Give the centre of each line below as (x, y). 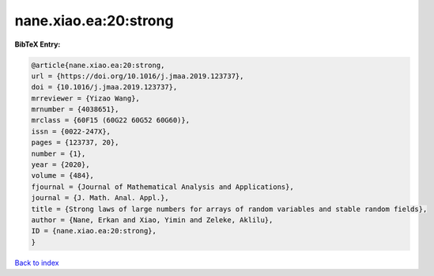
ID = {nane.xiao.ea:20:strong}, (94, 231)
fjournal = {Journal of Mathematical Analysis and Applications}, (162, 187)
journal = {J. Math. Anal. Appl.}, (100, 198)
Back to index (37, 263)
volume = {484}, (63, 176)
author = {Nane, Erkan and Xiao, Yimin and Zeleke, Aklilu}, (152, 220)
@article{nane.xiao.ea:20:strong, (98, 65)
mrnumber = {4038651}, (75, 110)
